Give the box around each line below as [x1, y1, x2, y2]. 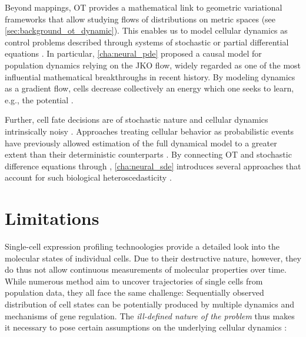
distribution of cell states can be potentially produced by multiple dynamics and [5, 298, 294, 310]
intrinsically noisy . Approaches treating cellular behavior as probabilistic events [5, 125, 294, 137]
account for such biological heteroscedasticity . [5, 171, 172, 184]
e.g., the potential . [5, 93, 74, 106]
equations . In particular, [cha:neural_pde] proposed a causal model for [5, 47, 262, 60]
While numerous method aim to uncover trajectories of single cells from [5, 274, 263, 287]
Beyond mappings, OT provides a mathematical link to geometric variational [5, 1, 282, 13]
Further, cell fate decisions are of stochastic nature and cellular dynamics [5, 113, 268, 126]
